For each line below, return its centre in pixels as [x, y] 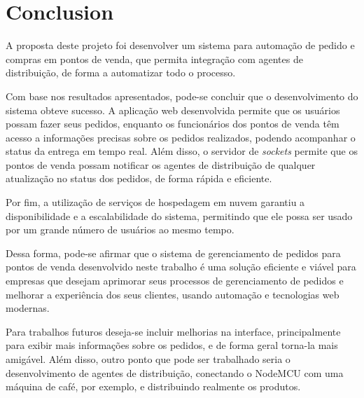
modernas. [28, 308]
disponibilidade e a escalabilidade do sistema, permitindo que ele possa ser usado [179, 215]
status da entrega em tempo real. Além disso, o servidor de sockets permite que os [182, 151]
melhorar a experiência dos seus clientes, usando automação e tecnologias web [173, 294]
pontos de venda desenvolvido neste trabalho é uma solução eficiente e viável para [181, 267]
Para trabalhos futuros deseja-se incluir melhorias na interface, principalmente [173, 331]
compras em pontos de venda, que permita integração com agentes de [154, 59]
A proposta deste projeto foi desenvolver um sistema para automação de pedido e [180, 45]
